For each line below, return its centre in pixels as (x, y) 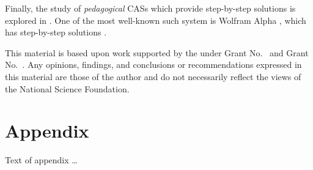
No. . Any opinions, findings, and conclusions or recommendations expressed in (153, 65)
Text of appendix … (41, 160)
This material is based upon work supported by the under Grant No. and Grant (157, 52)
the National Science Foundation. (67, 88)
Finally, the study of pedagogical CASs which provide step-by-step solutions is (150, 8)
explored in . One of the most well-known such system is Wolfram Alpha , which (156, 20)
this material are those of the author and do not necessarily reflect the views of (153, 76)
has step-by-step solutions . (56, 32)
